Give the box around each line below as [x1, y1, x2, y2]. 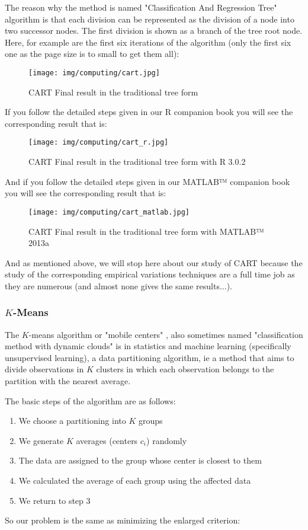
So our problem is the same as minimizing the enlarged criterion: [5, 514, 240, 526]
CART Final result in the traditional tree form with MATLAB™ [28, 225, 264, 237]
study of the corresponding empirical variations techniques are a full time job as [5, 268, 295, 280]
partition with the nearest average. [5, 375, 131, 387]
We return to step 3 [18, 494, 91, 506]
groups [138, 414, 163, 427]
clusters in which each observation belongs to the [96, 363, 274, 375]
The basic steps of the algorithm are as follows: [5, 394, 176, 407]
